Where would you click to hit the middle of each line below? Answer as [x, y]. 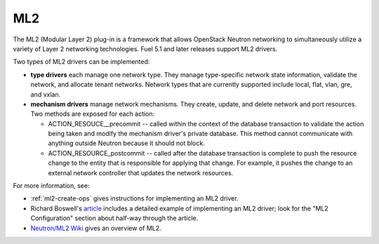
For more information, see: [51, 186]
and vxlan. [46, 94]
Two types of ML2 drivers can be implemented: [81, 62]
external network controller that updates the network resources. [141, 172]
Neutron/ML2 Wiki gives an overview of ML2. [96, 228]
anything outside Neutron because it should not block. [126, 143]
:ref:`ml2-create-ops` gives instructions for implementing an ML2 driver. [134, 198]
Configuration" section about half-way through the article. [114, 218]
